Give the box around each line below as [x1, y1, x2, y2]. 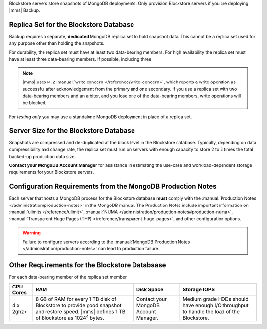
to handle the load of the [182, 308, 240, 315]
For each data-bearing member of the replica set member [9, 274, 127, 280]
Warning [22, 230, 41, 236]
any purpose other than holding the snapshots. [9, 40, 105, 46]
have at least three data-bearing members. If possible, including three [9, 56, 152, 62]
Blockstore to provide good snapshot [35, 302, 122, 309]
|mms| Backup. [9, 7, 40, 13]
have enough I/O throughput [182, 302, 249, 309]
